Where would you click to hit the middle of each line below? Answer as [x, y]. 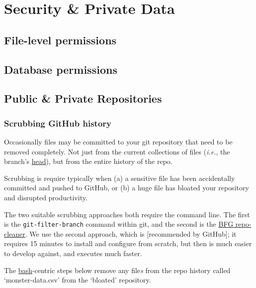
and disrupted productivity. [46, 197]
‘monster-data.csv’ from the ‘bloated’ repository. [78, 280]
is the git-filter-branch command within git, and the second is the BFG [119, 224]
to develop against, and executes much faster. [73, 253]
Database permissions [61, 69]
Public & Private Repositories [83, 98]
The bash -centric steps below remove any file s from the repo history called [117, 270]
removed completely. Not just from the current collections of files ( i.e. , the [117, 151]
